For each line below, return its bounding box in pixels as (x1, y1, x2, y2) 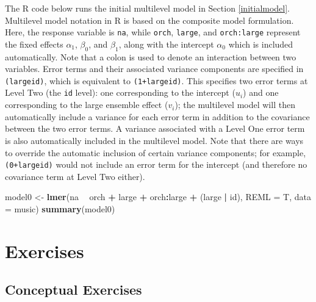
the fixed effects (5, 37, 63, 50)
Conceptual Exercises (5, 280, 142, 299)
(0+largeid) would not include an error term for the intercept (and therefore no (5, 158, 307, 171)
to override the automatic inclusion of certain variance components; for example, (5, 146, 306, 159)
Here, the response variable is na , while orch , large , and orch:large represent (5, 26, 301, 38)
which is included (228, 37, 293, 50)
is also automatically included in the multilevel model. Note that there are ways (5, 134, 304, 146)
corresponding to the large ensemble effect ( (5, 98, 168, 111)
